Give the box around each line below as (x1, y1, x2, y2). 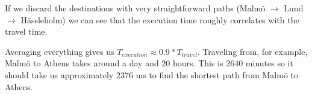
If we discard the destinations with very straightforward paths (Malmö (5, 2, 266, 14)
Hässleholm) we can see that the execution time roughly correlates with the (20, 13, 299, 26)
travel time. (5, 25, 48, 38)
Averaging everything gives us (5, 45, 114, 57)
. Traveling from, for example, (197, 45, 308, 57)
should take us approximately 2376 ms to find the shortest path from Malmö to (5, 68, 299, 81)
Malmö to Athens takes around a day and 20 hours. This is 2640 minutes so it (5, 57, 293, 69)
